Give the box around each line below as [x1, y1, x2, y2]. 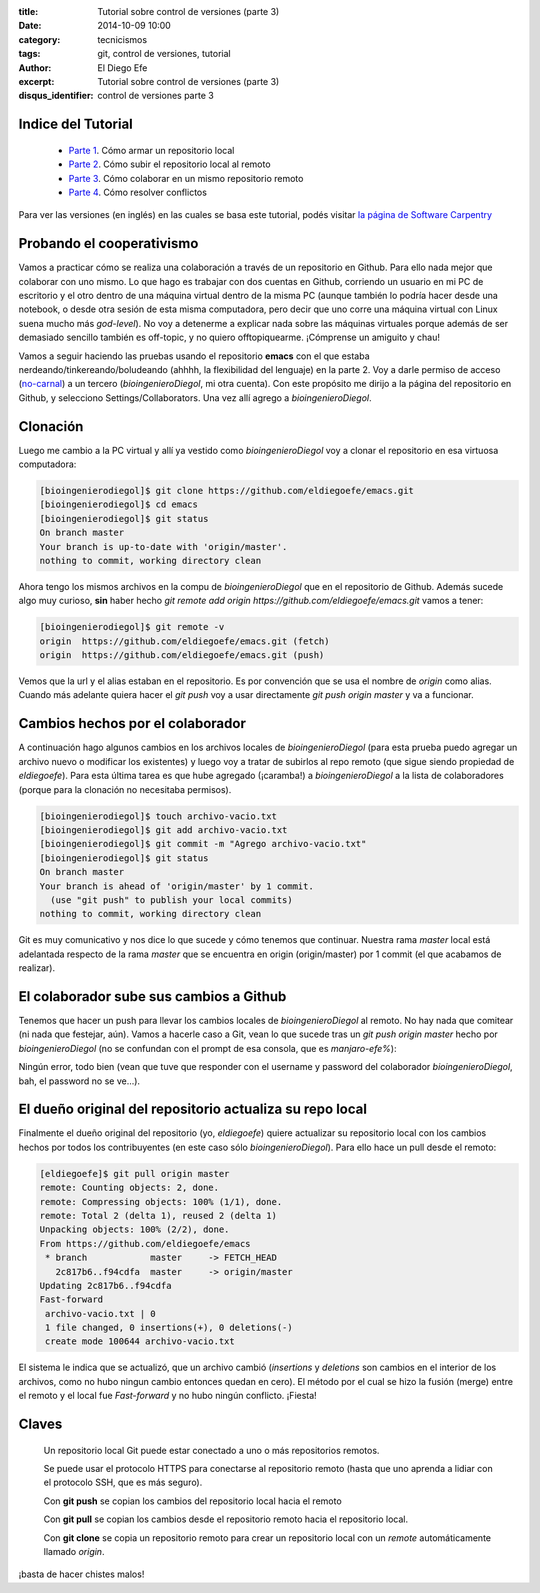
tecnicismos [97, 33, 148, 45]
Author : [18, 61, 52, 74]
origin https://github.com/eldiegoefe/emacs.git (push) [39, 650, 325, 661]
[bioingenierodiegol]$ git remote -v [39, 621, 225, 633]
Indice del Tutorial [18, 116, 134, 133]
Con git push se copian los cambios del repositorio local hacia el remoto [43, 1495, 342, 1507]
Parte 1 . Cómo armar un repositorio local [68, 144, 235, 156]
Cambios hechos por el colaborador [18, 715, 247, 732]
